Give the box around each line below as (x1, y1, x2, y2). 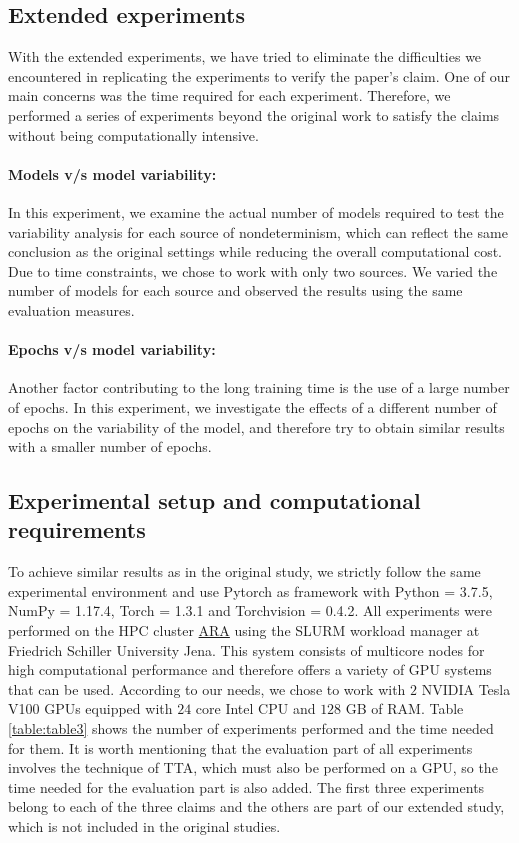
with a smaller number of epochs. (8, 436, 212, 457)
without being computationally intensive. (8, 124, 259, 145)
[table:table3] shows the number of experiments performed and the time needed (8, 718, 494, 739)
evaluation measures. (8, 299, 135, 320)
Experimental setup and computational (8, 485, 421, 516)
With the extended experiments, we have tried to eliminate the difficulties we (8, 46, 482, 67)
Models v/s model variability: (8, 163, 217, 184)
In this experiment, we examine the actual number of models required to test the (8, 201, 504, 222)
